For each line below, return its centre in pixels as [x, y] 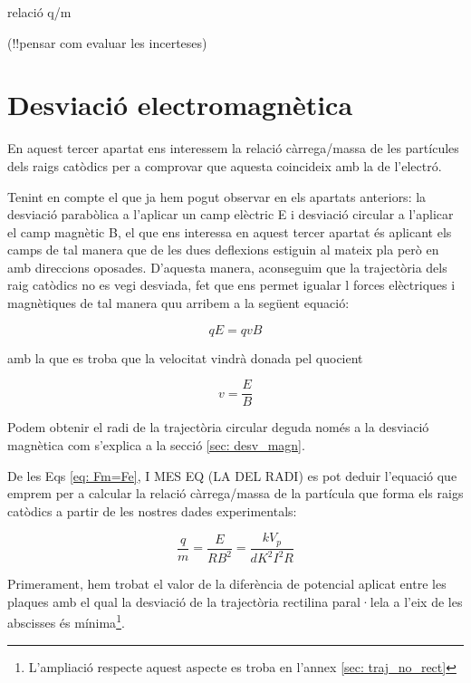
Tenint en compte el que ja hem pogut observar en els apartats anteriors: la [217, 196]
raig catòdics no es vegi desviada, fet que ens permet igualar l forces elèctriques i [231, 285]
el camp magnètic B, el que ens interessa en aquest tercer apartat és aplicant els [230, 231]
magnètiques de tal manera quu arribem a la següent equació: [178, 303]
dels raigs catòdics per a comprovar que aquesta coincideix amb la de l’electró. [225, 165]
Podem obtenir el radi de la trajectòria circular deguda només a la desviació [218, 427]
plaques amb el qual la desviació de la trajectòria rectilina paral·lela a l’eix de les [235, 601]
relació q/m [39, 12]
